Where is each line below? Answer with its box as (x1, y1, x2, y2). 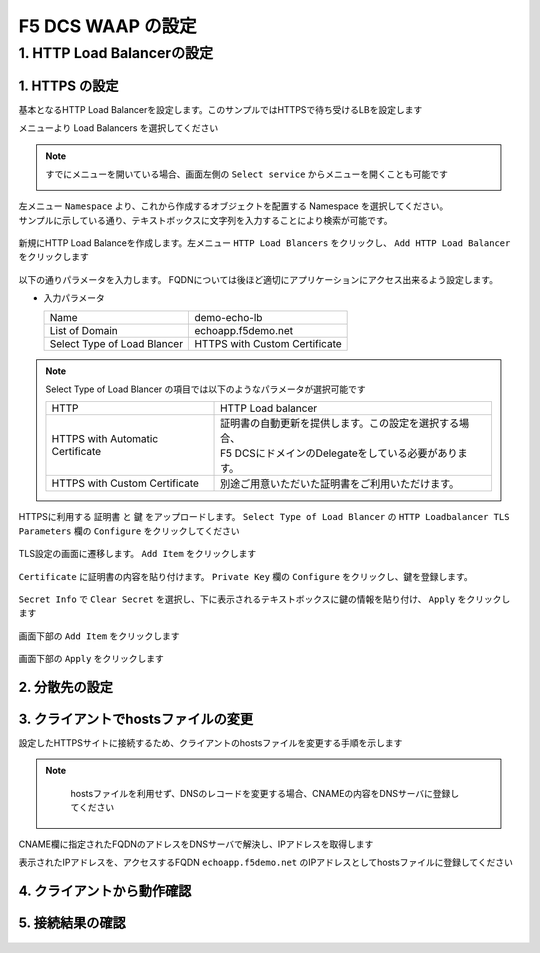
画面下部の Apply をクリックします (18, 653, 165, 665)
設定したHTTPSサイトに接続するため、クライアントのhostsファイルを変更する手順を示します (18, 737, 403, 749)
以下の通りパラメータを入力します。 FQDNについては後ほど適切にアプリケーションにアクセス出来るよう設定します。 (18, 273, 499, 285)
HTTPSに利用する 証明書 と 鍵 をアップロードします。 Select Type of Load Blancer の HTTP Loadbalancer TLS (18, 511, 510, 523)
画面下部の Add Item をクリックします (18, 630, 180, 642)
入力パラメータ (43, 292, 105, 304)
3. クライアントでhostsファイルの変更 (18, 710, 254, 727)
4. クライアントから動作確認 (18, 882, 192, 899)
